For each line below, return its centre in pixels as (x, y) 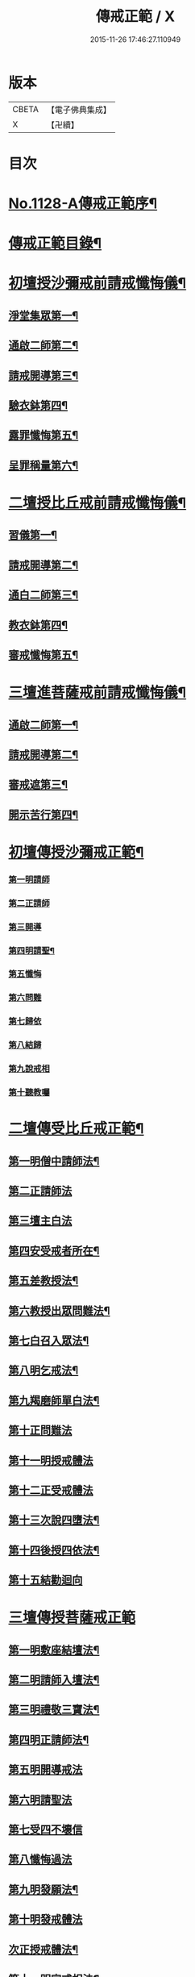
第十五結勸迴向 (46, 1581)
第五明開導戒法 (46, 1770)
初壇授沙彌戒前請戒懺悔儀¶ (97, 284)
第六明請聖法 (40, 1800)
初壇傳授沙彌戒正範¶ (76, 852)
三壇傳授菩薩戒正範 (72, 1618)
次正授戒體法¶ (44, 1949)
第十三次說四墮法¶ (54, 1520)
